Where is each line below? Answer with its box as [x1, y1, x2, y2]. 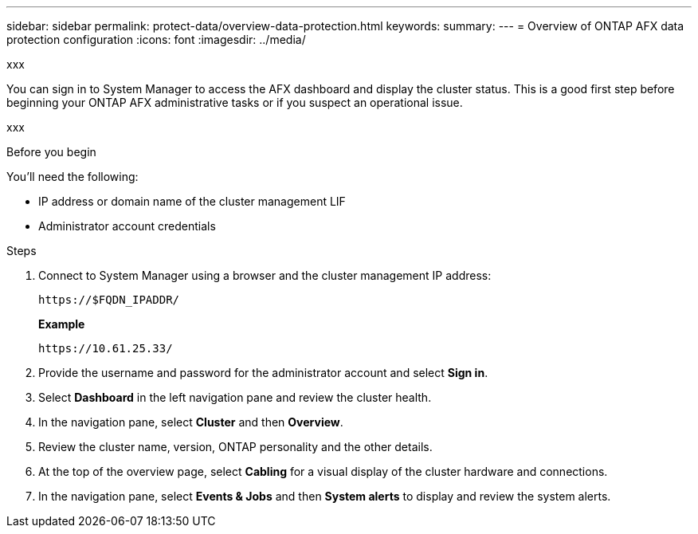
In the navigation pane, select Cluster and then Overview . [38, 415, 343, 429]
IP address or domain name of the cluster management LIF [38, 194, 346, 208]
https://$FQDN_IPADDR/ [38, 293, 180, 306]
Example [38, 317, 85, 331]
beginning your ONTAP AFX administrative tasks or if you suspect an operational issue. [6, 96, 463, 109]
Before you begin [6, 145, 96, 159]
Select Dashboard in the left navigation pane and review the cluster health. [38, 391, 432, 404]
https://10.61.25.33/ [38, 342, 173, 355]
